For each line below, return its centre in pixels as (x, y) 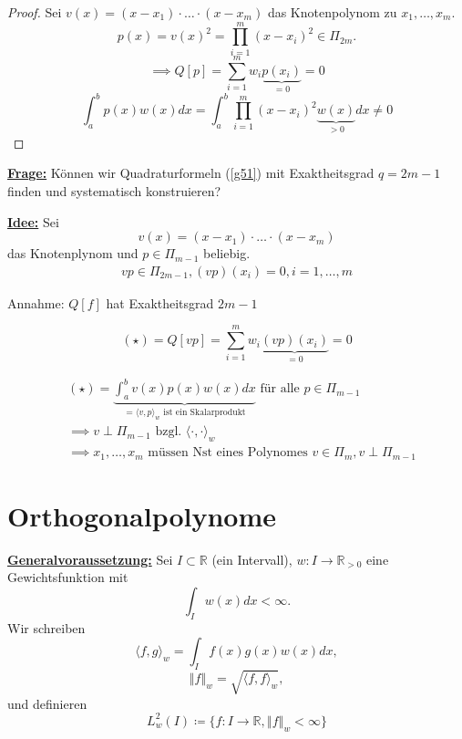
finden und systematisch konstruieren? (114, 191)
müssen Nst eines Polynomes (228, 453)
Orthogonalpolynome (142, 515)
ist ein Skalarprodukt (205, 412)
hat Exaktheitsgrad (160, 302)
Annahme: (36, 302)
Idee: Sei (33, 221)
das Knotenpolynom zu (332, 12)
